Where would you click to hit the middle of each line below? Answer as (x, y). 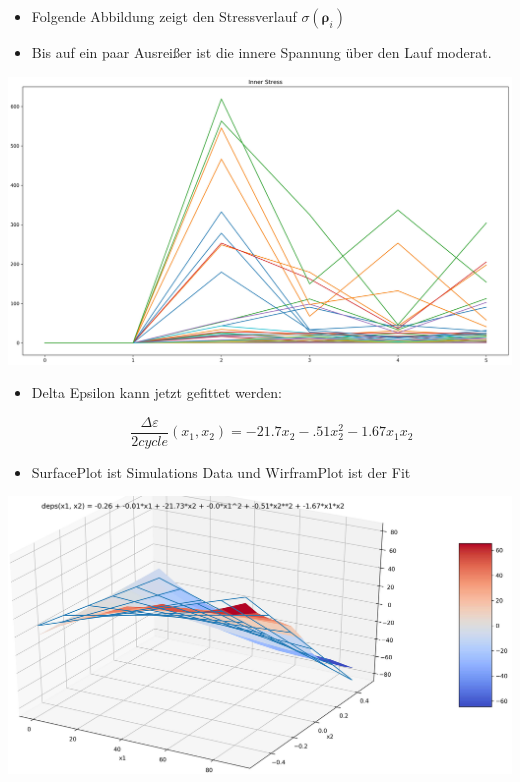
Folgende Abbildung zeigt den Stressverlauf (164, 16)
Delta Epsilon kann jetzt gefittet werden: (156, 392)
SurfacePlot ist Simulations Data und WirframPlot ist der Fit (221, 471)
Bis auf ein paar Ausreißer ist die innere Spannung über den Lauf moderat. (261, 52)
